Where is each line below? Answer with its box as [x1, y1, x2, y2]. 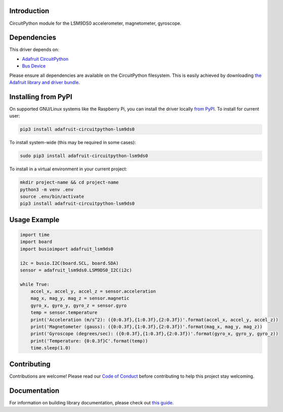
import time [20, 232, 50, 238]
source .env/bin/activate [20, 194, 84, 199]
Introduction [9, 7, 50, 15]
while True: [20, 281, 50, 287]
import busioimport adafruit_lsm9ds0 [20, 246, 114, 252]
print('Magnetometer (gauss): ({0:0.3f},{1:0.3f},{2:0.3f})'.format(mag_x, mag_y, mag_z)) [30, 324, 263, 330]
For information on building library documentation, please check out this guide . [9, 399, 174, 405]
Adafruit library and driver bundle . [9, 79, 80, 85]
